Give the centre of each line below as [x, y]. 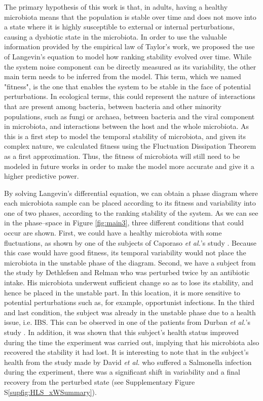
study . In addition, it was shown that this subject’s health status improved [122, 332]
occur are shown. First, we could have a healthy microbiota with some [113, 233]
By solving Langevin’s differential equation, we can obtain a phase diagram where [131, 193]
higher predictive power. [42, 176]
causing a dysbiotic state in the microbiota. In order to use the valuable [116, 36]
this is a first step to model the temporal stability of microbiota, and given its [125, 136]
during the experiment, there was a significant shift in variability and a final [122, 372]
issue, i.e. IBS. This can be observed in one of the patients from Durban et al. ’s [127, 322]
